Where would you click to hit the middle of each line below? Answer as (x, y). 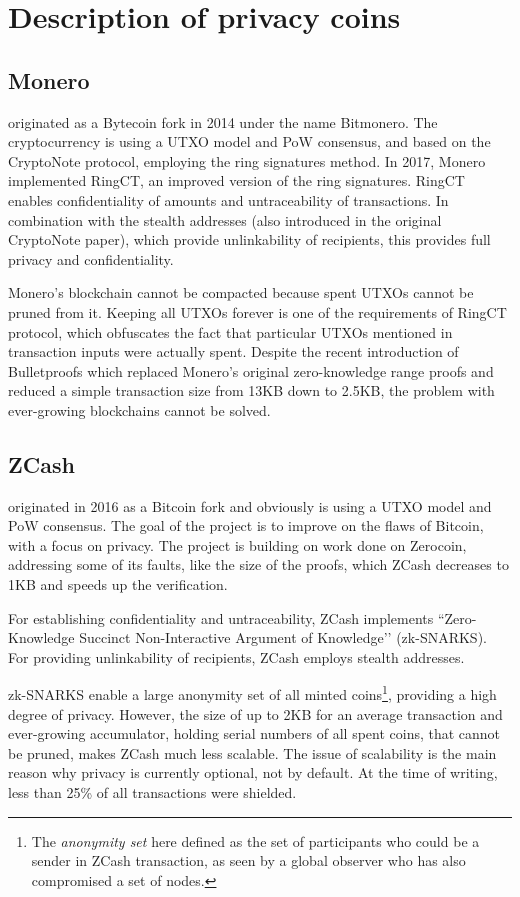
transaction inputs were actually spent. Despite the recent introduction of (233, 351)
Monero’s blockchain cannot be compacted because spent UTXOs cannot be (241, 292)
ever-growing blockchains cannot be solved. (139, 409)
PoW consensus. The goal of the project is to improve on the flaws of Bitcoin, (246, 525)
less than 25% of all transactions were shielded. (152, 792)
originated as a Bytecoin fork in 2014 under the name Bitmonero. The (223, 121)
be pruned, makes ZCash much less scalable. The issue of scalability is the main (252, 752)
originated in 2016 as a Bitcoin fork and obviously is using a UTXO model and (250, 505)
